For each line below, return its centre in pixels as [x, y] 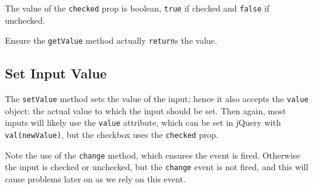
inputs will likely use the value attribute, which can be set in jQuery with [143, 122]
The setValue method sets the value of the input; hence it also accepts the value [157, 99]
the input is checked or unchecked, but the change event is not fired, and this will [157, 167]
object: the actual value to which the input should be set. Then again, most [146, 110]
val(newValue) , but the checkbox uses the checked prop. [112, 135]
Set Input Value [56, 73]
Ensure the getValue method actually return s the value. [111, 40]
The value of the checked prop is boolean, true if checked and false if [137, 8]
